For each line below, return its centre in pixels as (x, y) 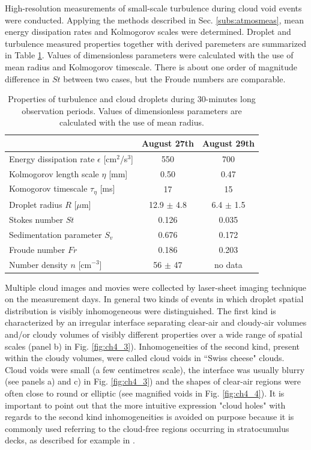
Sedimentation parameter (56, 234)
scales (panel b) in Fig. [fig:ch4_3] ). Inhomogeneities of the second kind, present (152, 346)
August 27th (168, 143)
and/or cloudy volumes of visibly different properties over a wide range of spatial (154, 334)
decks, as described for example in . (70, 440)
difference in (27, 78)
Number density (38, 264)
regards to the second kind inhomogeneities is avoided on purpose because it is (149, 417)
